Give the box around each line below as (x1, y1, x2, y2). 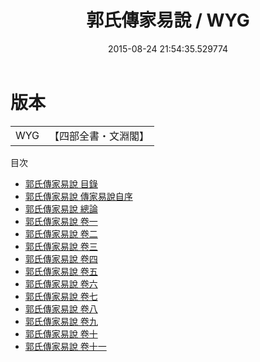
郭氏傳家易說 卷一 (24, 215, 98, 227)
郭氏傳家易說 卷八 (24, 302, 98, 315)
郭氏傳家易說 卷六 (24, 277, 98, 290)
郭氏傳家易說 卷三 (24, 240, 98, 252)
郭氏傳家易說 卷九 (24, 315, 98, 327)
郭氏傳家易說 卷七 (24, 290, 98, 302)
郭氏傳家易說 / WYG (86, 9, 250, 32)
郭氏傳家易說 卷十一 (24, 340, 107, 352)
